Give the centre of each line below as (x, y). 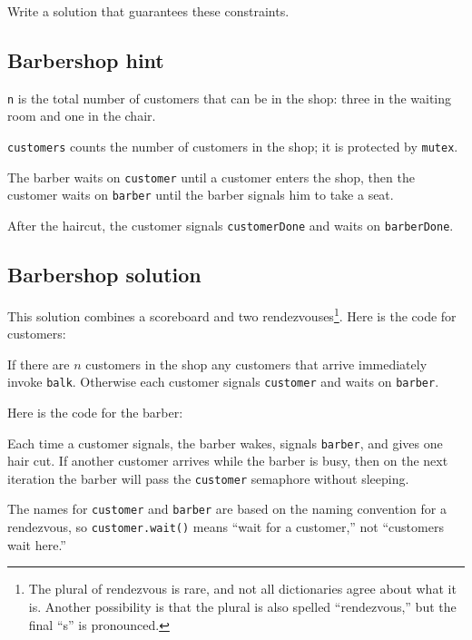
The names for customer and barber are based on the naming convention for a (227, 509)
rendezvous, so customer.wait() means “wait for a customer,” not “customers (226, 527)
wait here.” (37, 544)
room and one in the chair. (82, 116)
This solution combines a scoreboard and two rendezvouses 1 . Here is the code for (232, 314)
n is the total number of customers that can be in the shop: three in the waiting (230, 98)
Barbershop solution (104, 275)
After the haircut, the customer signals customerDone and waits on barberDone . (231, 226)
